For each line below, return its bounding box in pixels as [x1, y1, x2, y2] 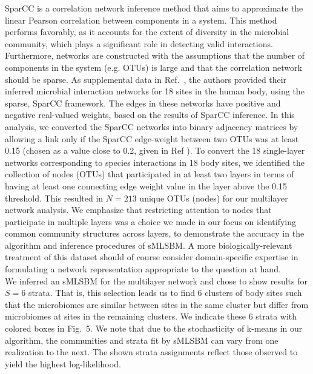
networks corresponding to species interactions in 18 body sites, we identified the [5, 156, 305, 168]
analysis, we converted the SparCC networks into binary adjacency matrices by [5, 120, 298, 133]
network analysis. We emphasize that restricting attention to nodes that [5, 203, 272, 216]
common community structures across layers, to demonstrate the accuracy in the [5, 227, 305, 240]
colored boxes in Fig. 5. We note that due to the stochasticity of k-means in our [5, 322, 303, 335]
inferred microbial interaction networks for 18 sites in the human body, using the [5, 85, 305, 97]
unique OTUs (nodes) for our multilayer [139, 191, 288, 204]
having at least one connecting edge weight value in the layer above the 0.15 [5, 179, 287, 192]
